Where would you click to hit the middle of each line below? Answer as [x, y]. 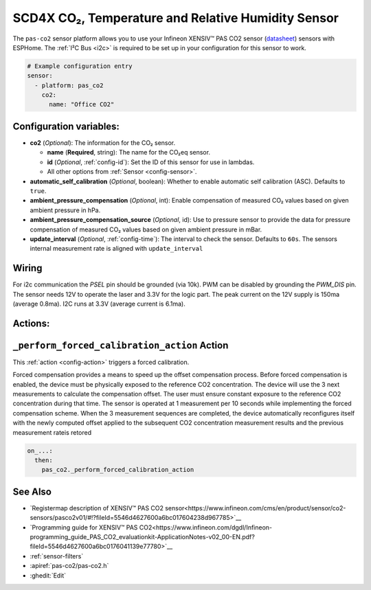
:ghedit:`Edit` [48, 575]
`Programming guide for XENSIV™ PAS [84, 527]
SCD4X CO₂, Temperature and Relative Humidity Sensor [176, 18]
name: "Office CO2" [82, 104]
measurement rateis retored [52, 432]
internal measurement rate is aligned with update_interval [116, 249]
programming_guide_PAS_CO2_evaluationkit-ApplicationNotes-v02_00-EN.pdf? [143, 537]
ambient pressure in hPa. [65, 210]
